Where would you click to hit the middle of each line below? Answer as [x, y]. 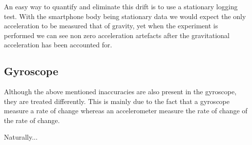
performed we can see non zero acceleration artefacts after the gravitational [117, 35]
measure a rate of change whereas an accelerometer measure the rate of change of [126, 111]
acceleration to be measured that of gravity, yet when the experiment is [111, 26]
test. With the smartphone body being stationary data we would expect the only [125, 16]
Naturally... [21, 136]
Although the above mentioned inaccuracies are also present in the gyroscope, [120, 92]
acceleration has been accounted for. [58, 45]
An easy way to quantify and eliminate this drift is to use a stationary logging [121, 6]
